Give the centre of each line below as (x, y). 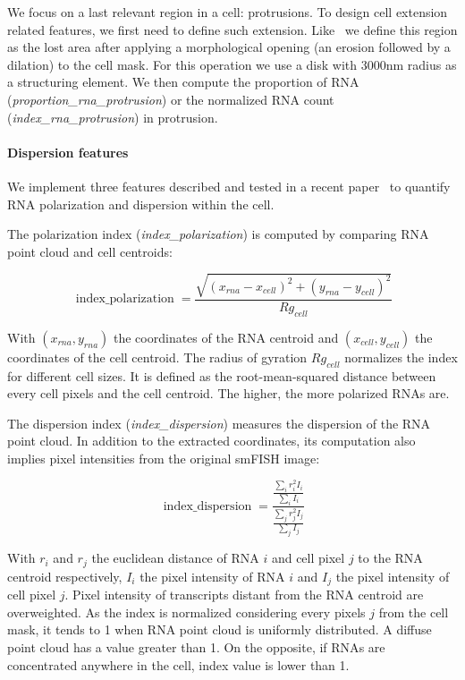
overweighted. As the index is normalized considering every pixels (186, 612)
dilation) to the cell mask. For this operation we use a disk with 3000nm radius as (232, 64)
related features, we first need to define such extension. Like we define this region (232, 29)
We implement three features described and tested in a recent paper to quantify (229, 186)
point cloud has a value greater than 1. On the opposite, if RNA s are (196, 647)
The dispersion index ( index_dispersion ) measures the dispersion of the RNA (219, 423)
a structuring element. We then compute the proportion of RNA (183, 82)
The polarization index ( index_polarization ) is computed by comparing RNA (218, 234)
